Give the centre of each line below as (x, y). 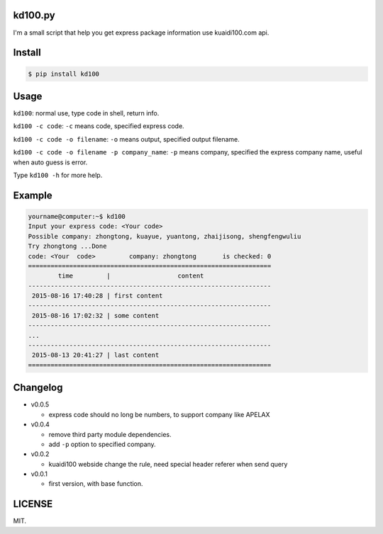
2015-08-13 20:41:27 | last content (96, 355)
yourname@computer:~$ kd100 (77, 216)
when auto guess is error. (50, 162)
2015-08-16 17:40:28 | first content (98, 296)
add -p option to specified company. (102, 444)
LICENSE (33, 504)
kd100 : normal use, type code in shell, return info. (86, 113)
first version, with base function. (96, 484)
